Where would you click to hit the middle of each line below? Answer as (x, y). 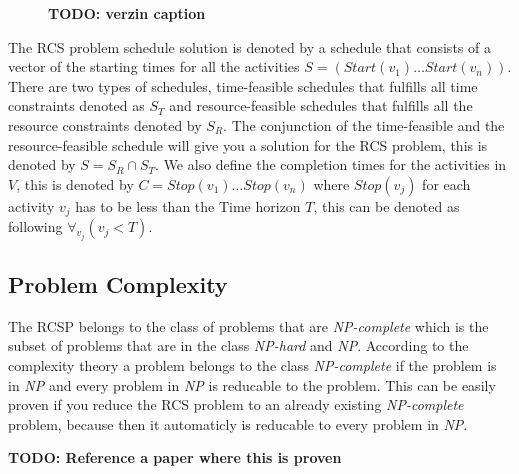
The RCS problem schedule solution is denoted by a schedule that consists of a (249, 46)
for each (446, 183)
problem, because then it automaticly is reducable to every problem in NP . (238, 423)
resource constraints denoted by (105, 124)
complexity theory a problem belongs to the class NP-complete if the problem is (252, 365)
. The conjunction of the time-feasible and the (364, 124)
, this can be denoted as (386, 205)
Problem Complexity (118, 284)
